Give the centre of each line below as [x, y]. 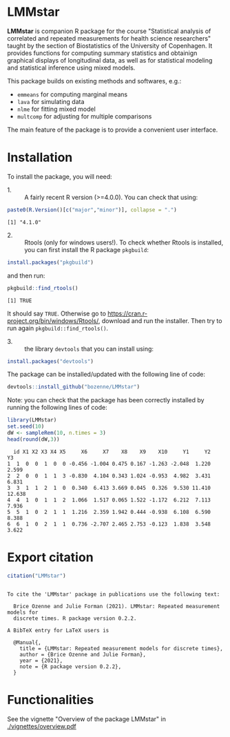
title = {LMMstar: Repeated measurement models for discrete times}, [122, 648]
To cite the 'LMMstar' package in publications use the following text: [114, 594]
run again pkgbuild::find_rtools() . [58, 328]
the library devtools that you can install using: [89, 349]
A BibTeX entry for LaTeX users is [58, 630]
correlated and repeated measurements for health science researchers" [109, 38]
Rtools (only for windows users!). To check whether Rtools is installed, [124, 242]
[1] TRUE [20, 300]
